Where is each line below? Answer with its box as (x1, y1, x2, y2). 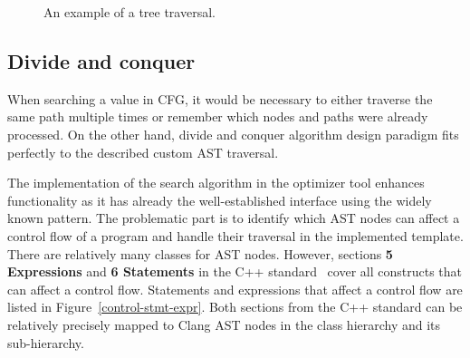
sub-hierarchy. (7, 333, 84, 352)
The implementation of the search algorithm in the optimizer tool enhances (7, 173, 425, 192)
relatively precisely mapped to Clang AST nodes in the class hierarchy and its (7, 314, 441, 334)
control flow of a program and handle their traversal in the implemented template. (7, 226, 464, 245)
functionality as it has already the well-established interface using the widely (7, 190, 432, 209)
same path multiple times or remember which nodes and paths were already (7, 107, 428, 126)
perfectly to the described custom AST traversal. (7, 142, 279, 161)
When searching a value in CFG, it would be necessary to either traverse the (7, 89, 433, 108)
